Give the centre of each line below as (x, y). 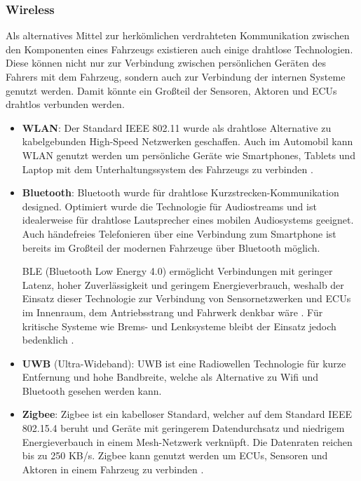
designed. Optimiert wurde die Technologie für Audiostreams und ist (169, 206)
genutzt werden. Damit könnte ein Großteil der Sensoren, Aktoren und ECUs (171, 90)
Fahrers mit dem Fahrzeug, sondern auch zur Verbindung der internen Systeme (176, 76)
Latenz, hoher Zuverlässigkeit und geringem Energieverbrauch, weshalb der (183, 284)
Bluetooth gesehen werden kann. (92, 390)
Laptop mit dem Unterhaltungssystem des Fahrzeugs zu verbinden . (168, 169)
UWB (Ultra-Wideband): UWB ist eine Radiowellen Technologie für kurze (184, 363)
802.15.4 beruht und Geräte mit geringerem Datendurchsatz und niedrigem (183, 428)
